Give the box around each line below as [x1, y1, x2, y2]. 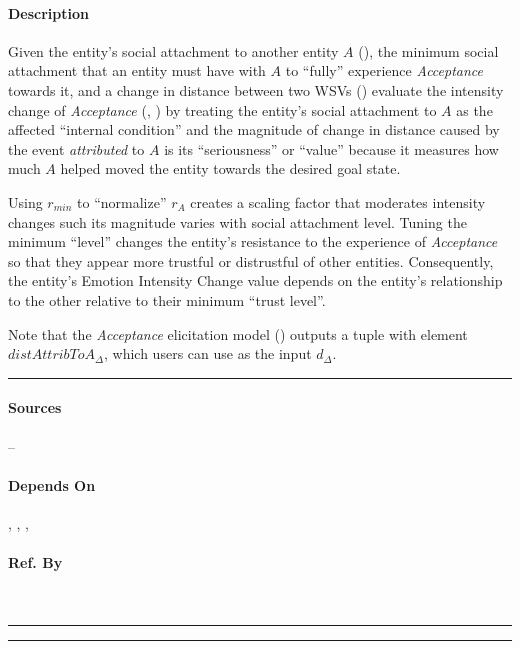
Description [8, 2, 90, 23]
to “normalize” [77, 191, 167, 212]
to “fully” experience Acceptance [285, 60, 484, 81]
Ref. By [8, 552, 63, 573]
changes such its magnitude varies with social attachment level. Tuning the [8, 211, 467, 232]
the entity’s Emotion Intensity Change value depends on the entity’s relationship [8, 270, 503, 291]
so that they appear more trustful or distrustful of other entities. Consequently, [8, 250, 494, 271]
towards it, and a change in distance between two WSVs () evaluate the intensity [8, 79, 504, 100]
